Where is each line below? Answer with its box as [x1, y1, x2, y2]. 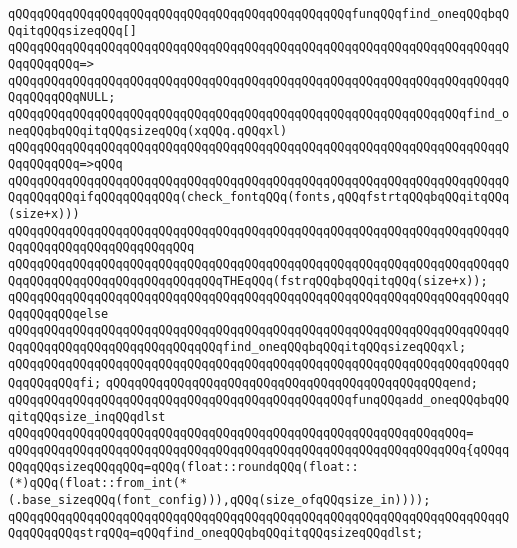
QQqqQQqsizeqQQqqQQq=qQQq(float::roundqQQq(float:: [8, 459, 359, 474]
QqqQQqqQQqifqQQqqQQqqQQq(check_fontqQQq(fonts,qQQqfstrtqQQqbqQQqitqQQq [8, 190, 510, 205]
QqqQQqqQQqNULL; [8, 90, 116, 105]
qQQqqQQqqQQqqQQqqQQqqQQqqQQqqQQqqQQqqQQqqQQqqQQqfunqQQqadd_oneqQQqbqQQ [8, 393, 510, 408]
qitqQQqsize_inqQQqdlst [8, 409, 166, 424]
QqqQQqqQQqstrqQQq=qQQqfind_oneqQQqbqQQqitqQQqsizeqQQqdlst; [8, 526, 424, 541]
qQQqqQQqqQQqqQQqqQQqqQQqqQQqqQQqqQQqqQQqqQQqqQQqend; [105, 376, 479, 391]
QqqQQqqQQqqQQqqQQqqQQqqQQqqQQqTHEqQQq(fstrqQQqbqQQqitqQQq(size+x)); [8, 273, 488, 288]
